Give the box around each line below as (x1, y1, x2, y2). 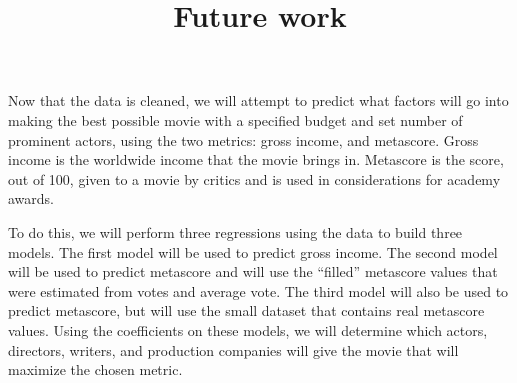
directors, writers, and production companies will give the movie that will (8, 339, 459, 360)
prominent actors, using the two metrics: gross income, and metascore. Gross (8, 129, 479, 150)
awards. (8, 188, 55, 209)
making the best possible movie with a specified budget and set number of (8, 109, 463, 130)
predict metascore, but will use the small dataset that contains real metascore (8, 300, 485, 321)
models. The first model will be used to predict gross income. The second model (8, 241, 498, 262)
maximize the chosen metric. (8, 359, 183, 380)
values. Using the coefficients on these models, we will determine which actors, (8, 319, 488, 340)
